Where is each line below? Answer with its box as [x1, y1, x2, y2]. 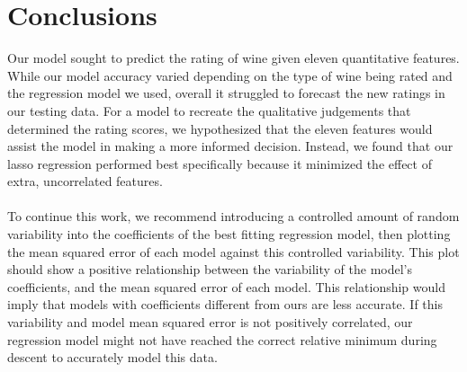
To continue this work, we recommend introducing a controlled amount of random [7, 207, 460, 226]
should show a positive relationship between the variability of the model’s [7, 260, 413, 279]
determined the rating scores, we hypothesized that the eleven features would [7, 119, 433, 137]
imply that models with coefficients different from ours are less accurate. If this [7, 295, 443, 314]
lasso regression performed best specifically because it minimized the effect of [7, 154, 432, 173]
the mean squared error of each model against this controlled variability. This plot [7, 242, 460, 261]
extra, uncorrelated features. [7, 172, 163, 190]
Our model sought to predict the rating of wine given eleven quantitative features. [7, 49, 460, 67]
